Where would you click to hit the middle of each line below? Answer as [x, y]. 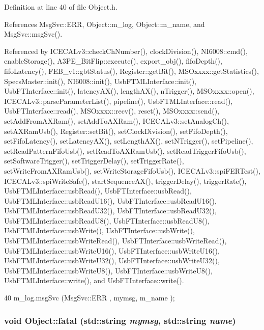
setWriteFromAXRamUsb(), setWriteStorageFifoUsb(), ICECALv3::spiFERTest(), [132, 170]
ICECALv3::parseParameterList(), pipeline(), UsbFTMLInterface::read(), [119, 101]
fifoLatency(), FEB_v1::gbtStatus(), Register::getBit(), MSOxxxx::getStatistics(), [131, 71]
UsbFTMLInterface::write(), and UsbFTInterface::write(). [94, 280]
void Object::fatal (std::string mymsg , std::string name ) [120, 320]
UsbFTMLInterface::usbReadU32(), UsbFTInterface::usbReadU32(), [110, 211]
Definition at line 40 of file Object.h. [61, 7]
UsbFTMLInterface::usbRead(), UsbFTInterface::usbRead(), [98, 191]
